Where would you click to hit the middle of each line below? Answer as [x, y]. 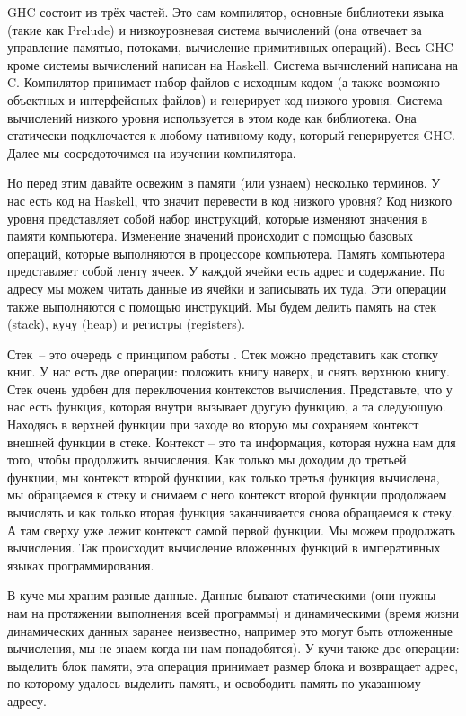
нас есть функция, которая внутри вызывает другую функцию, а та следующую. [227, 407]
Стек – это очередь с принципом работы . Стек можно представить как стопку [223, 354]
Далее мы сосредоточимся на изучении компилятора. [152, 152]
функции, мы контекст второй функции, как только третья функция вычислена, [224, 477]
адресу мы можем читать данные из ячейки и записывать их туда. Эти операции [227, 288]
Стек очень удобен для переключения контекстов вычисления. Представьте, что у [230, 389]
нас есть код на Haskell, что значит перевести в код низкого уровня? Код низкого [230, 200]
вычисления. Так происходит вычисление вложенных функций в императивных [224, 548]
